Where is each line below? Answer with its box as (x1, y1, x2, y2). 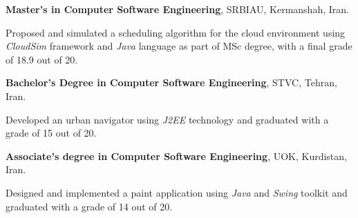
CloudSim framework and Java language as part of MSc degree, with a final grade (6, 39, 352, 53)
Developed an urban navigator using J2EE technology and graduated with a (6, 112, 329, 126)
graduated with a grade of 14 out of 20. (6, 199, 173, 213)
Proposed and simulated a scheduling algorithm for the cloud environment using (6, 25, 346, 39)
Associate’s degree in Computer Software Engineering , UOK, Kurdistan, (6, 148, 347, 163)
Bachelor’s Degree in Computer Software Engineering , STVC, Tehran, (6, 75, 337, 90)
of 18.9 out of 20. (6, 52, 78, 66)
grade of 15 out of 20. (6, 126, 97, 140)
